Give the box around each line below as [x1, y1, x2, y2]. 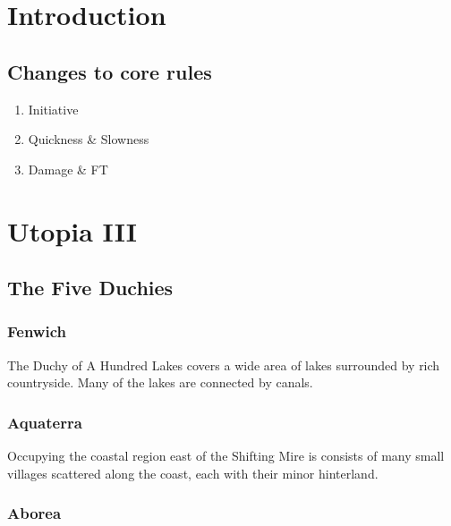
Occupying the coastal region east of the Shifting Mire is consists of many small [7, 446, 445, 465]
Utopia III [7, 212, 138, 249]
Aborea [7, 502, 62, 524]
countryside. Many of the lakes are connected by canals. [7, 373, 313, 392]
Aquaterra [7, 411, 82, 433]
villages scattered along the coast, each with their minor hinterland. [7, 463, 379, 482]
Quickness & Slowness [28, 130, 149, 148]
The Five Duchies [7, 274, 174, 301]
